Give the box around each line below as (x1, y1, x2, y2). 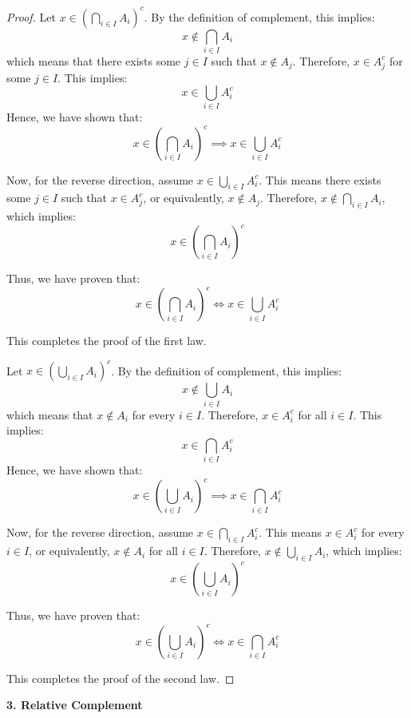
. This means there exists (259, 171, 381, 188)
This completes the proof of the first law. (6, 332, 207, 349)
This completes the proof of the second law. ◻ (6, 669, 235, 686)
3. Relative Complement (6, 696, 143, 713)
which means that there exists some (6, 52, 181, 69)
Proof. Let (6, 8, 56, 25)
